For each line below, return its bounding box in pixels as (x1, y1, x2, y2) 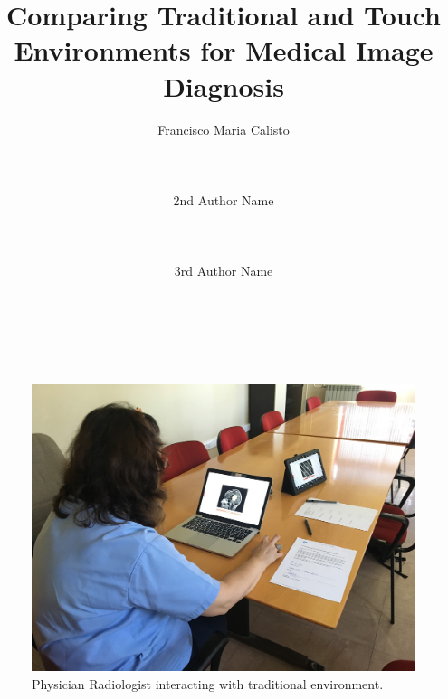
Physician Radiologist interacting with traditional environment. (32, 674, 384, 693)
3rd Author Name (174, 261, 273, 280)
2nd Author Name (173, 190, 274, 209)
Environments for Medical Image (14, 32, 434, 69)
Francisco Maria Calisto (157, 119, 290, 138)
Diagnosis (163, 67, 284, 104)
